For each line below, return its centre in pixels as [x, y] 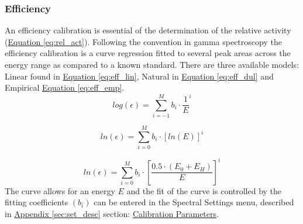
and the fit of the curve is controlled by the [204, 190]
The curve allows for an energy [60, 190]
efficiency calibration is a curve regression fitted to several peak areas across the [148, 53]
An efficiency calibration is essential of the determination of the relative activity [148, 30]
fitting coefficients [37, 202]
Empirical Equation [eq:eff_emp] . [65, 87]
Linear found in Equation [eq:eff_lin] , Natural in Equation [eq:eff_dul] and [139, 76]
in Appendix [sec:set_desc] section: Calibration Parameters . [112, 213]
